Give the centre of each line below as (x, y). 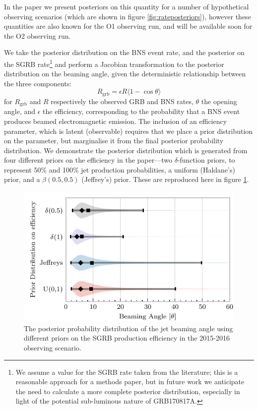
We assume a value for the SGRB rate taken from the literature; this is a (127, 372)
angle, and (20, 111)
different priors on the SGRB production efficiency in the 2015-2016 (127, 338)
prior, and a (22, 179)
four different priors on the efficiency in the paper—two (88, 160)
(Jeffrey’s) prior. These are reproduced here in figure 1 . (165, 179)
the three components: (38, 83)
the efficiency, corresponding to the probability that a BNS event (141, 111)
